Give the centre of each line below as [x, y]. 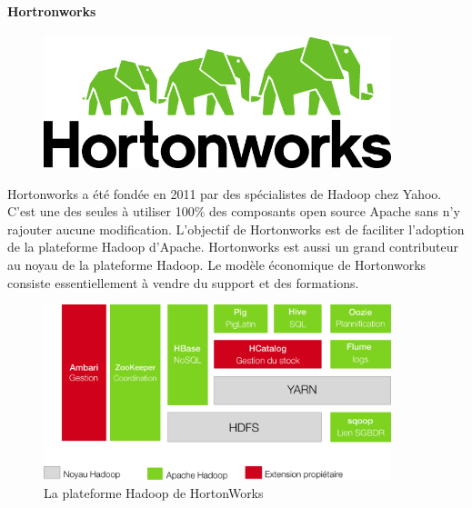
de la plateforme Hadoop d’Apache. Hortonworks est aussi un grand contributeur [233, 247]
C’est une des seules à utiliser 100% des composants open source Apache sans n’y [234, 211]
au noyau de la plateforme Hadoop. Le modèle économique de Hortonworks [217, 264]
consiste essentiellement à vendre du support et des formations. [183, 282]
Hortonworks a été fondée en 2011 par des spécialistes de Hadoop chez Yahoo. [225, 193]
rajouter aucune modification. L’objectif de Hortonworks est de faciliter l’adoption [236, 229]
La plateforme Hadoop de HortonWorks [154, 492]
